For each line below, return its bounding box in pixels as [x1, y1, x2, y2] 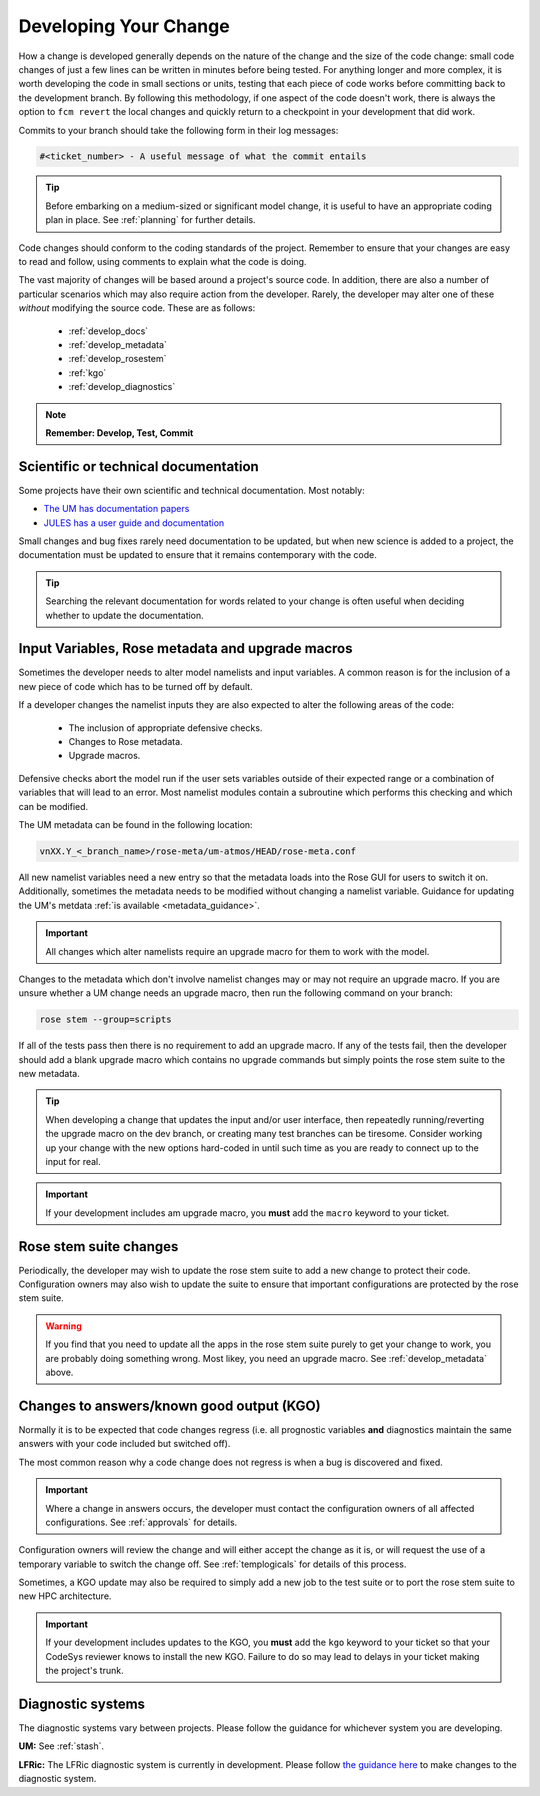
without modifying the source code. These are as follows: [18, 302, 256, 314]
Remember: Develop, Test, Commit [45, 426, 194, 439]
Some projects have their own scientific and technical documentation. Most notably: [18, 484, 365, 496]
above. [45, 1366, 74, 1379]
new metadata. [18, 1068, 80, 1080]
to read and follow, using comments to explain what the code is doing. [18, 256, 307, 268]
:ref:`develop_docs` [68, 325, 149, 337]
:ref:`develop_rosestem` [68, 353, 167, 365]
